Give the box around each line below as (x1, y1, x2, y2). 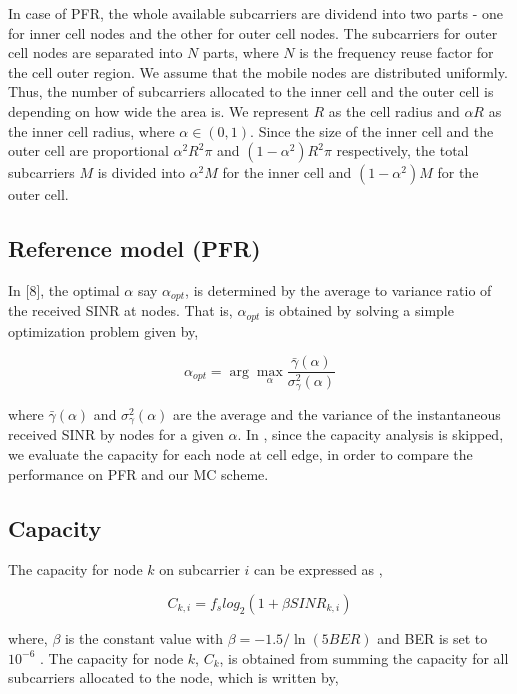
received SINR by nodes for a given (8, 424, 224, 445)
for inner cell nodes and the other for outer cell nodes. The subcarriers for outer (8, 22, 498, 43)
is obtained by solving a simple (265, 300, 454, 321)
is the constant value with (64, 628, 224, 648)
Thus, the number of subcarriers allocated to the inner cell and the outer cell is (8, 81, 494, 102)
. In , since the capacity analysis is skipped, (237, 424, 504, 445)
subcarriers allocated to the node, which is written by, (8, 667, 339, 688)
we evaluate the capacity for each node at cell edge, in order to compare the (8, 444, 473, 465)
